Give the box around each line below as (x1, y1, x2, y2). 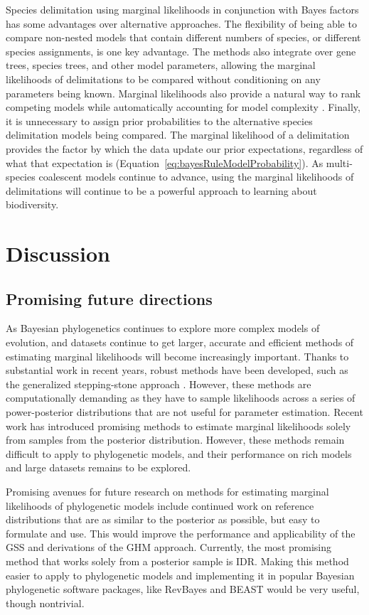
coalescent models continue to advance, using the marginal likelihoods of (38, 169, 354, 184)
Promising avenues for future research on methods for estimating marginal (6, 484, 329, 499)
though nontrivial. (6, 595, 85, 610)
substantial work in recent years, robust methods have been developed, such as (6, 363, 348, 378)
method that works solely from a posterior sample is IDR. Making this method (6, 553, 349, 568)
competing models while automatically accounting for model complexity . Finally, (6, 100, 360, 114)
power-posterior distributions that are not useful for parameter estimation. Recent (6, 405, 363, 419)
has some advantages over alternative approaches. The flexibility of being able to (6, 16, 357, 31)
